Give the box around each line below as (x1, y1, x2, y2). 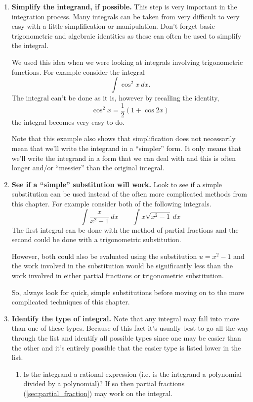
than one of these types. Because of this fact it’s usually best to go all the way (11, 323, 249, 333)
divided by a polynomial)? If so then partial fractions (23, 378, 185, 389)
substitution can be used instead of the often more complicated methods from (11, 189, 247, 199)
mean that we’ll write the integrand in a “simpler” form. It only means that (11, 143, 242, 153)
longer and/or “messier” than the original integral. (11, 162, 165, 173)
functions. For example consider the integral (11, 66, 145, 77)
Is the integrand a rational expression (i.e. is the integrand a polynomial (23, 368, 242, 379)
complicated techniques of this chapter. (11, 297, 130, 307)
